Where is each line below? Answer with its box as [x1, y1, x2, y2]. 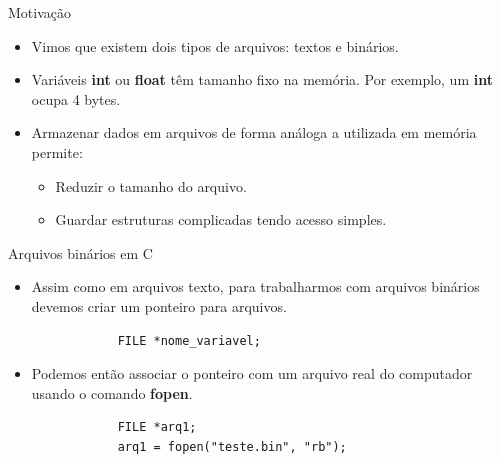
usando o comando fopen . [31, 382, 193, 403]
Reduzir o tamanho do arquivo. [55, 175, 247, 196]
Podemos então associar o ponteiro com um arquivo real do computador [31, 363, 473, 384]
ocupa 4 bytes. [31, 88, 121, 109]
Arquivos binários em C [8, 242, 153, 263]
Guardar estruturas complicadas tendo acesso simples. [55, 209, 387, 230]
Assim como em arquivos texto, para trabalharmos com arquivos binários [31, 276, 480, 297]
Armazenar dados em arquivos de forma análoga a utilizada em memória [31, 122, 477, 143]
